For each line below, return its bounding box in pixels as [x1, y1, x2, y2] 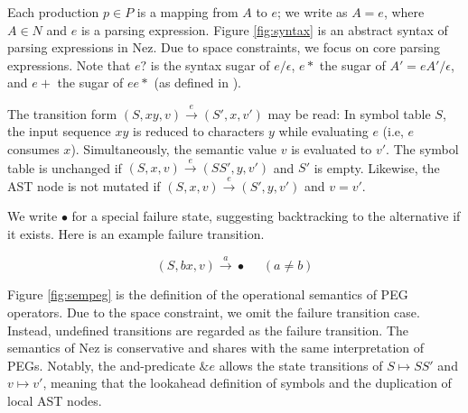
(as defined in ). [154, 73, 241, 92]
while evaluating [278, 122, 369, 141]
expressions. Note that [7, 55, 131, 74]
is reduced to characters [133, 122, 265, 141]
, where [383, 3, 425, 21]
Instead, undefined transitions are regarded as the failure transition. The [7, 320, 408, 339]
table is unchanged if [7, 158, 122, 177]
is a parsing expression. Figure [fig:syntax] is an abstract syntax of [80, 20, 448, 39]
